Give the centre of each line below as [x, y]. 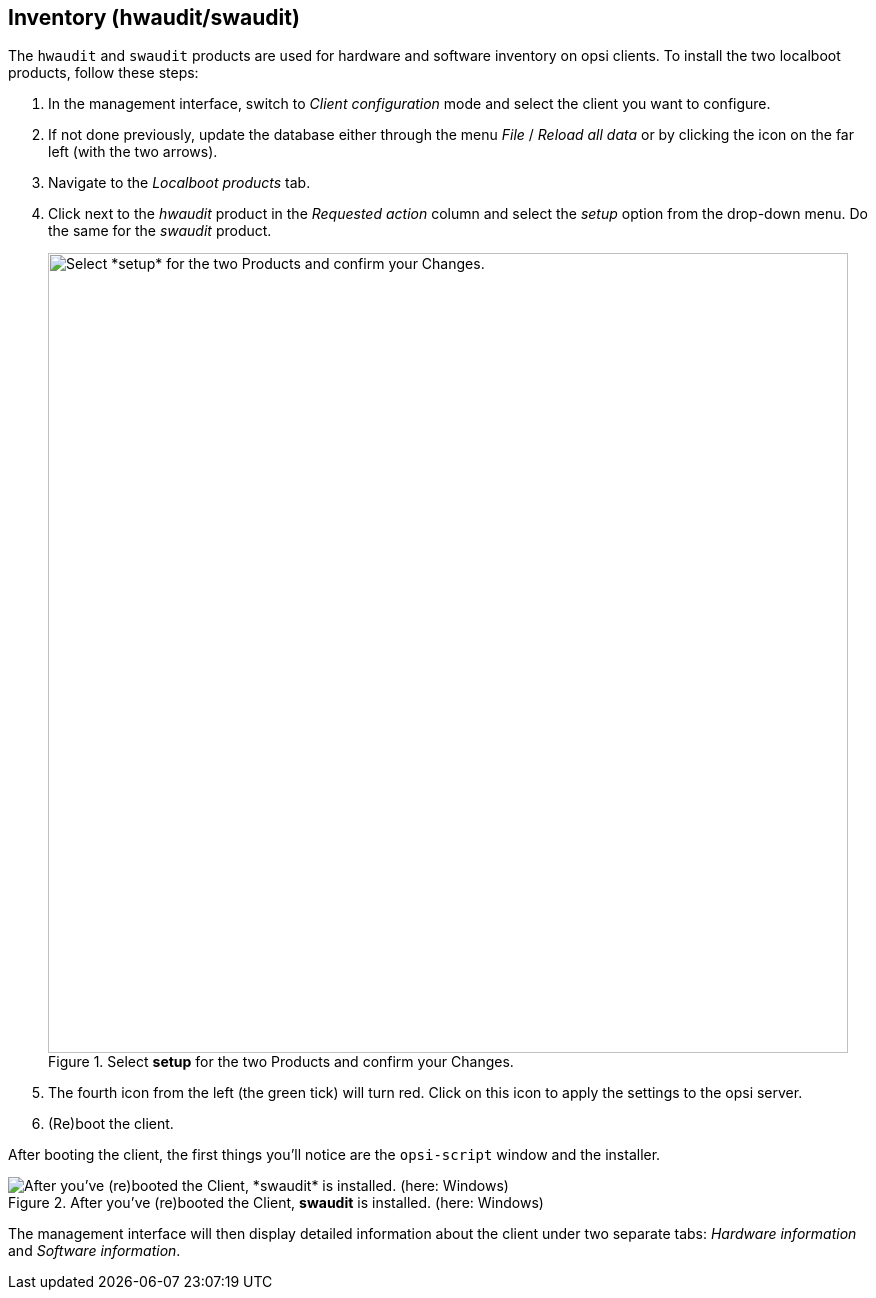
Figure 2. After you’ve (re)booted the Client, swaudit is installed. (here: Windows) [276, 1203]
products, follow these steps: [103, 73]
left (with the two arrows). [133, 152]
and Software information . [94, 1251]
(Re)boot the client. [111, 1124]
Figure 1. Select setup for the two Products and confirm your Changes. [281, 1062]
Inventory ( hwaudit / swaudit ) [154, 17]
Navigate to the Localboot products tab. [179, 183]
